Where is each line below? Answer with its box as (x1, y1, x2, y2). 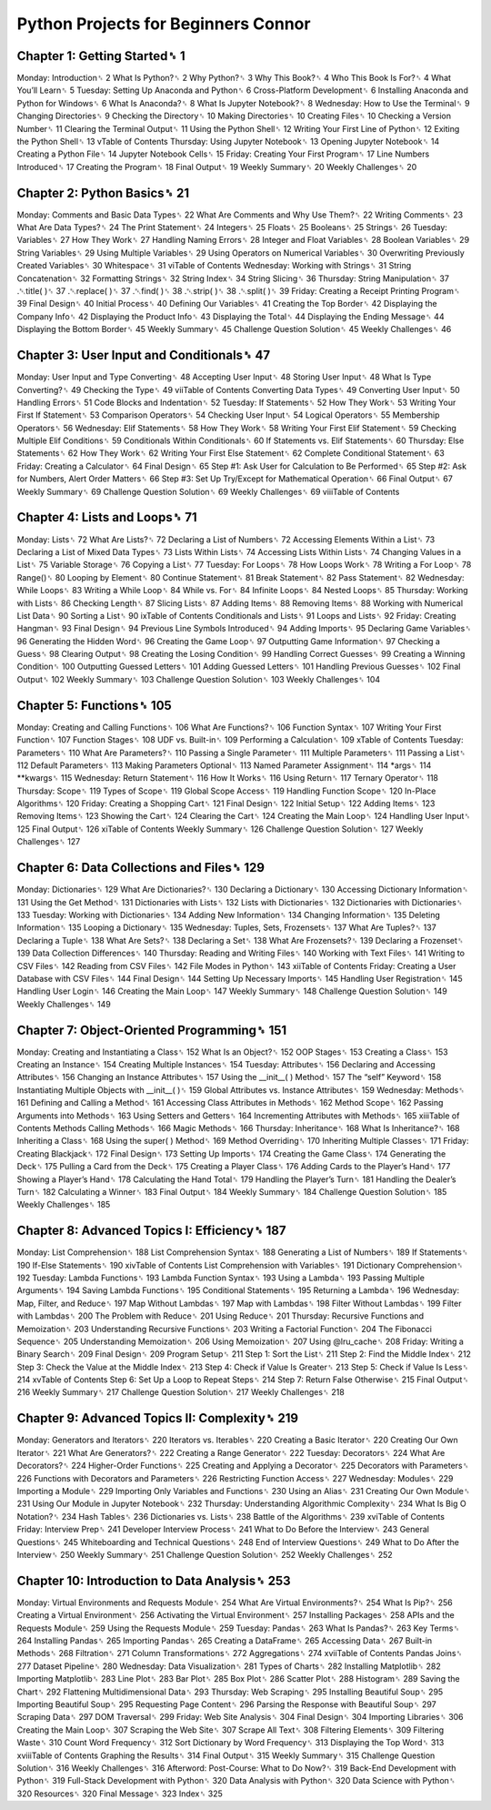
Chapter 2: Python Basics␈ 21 (16, 185, 190, 200)
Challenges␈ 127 (16, 836, 81, 847)
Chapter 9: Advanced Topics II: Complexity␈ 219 (16, 1411, 299, 1426)
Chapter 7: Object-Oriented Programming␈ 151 (16, 1022, 287, 1037)
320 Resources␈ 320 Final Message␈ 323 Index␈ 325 (16, 1788, 223, 1799)
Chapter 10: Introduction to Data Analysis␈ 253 (16, 1572, 291, 1588)
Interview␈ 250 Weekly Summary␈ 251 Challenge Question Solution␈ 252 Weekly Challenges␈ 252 (16, 1549, 393, 1560)
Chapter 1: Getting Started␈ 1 (16, 48, 185, 64)
